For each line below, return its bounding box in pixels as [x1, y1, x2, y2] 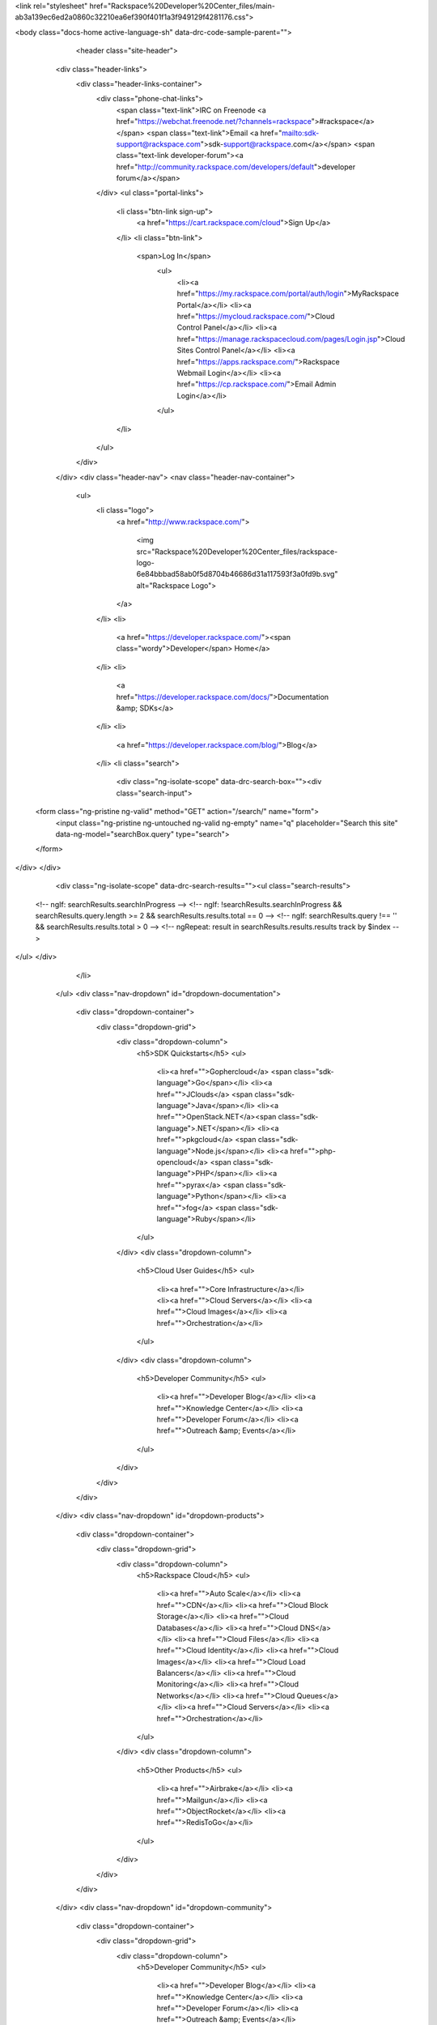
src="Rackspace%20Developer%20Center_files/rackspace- [136, 547, 338, 556]
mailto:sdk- [282, 128, 320, 138]
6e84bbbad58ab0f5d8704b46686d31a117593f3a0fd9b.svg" [136, 569, 338, 579]
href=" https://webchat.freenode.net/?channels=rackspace [116, 117, 312, 126]
